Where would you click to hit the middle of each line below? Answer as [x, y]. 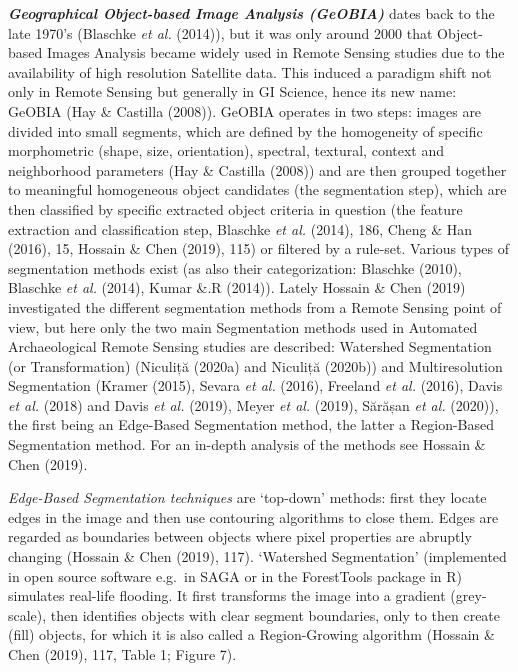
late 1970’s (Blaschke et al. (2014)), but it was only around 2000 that [220, 32]
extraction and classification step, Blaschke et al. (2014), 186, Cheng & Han [240, 228]
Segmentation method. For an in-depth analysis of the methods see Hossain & [247, 444]
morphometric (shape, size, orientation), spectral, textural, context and [226, 150]
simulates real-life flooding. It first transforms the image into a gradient [227, 595]
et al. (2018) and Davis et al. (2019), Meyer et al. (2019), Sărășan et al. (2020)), [253, 404]
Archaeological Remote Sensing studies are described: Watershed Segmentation [250, 346]
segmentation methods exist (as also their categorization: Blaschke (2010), [235, 267]
